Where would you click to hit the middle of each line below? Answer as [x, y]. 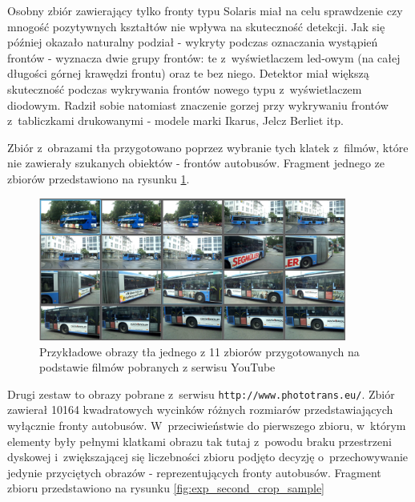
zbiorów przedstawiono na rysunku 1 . [99, 178]
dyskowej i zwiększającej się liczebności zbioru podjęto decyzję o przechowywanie [208, 457]
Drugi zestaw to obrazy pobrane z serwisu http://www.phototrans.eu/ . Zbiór [201, 394]
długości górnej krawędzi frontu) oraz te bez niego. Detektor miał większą [188, 73]
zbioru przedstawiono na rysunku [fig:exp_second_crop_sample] [166, 488]
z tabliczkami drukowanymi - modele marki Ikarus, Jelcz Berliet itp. [175, 120]
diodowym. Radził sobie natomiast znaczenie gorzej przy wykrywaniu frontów [198, 104]
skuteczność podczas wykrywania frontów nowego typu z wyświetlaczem [185, 88]
